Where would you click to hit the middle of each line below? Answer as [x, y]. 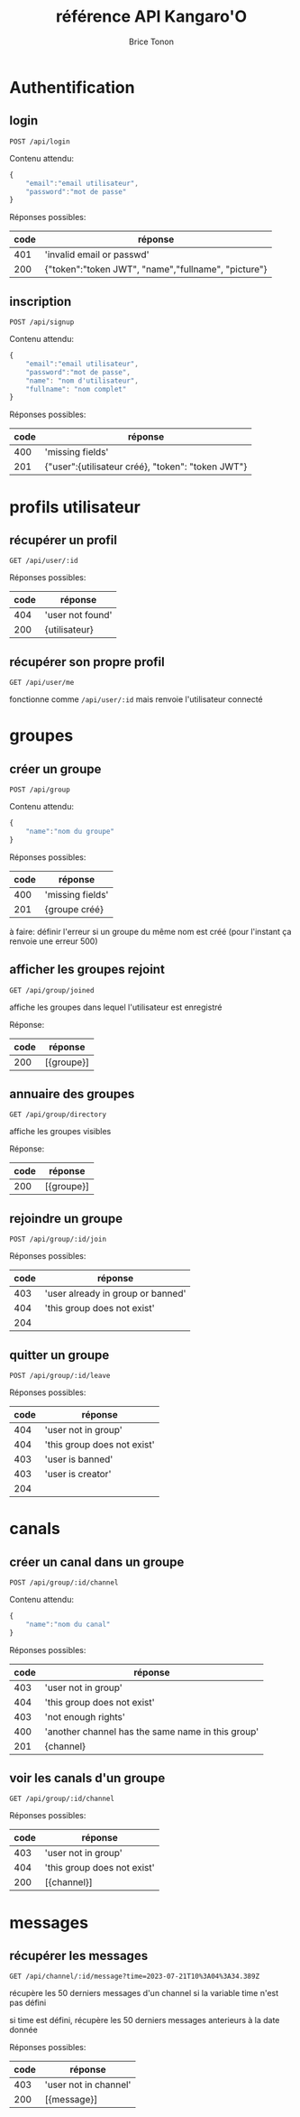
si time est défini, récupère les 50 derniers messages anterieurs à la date [145, 2020]
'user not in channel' [88, 2085]
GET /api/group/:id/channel [62, 1799]
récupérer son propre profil [87, 662]
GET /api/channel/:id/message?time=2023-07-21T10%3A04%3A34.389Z [134, 1977]
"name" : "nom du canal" [68, 1624]
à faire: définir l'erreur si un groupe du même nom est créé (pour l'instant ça [150, 931]
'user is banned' [79, 1459]
